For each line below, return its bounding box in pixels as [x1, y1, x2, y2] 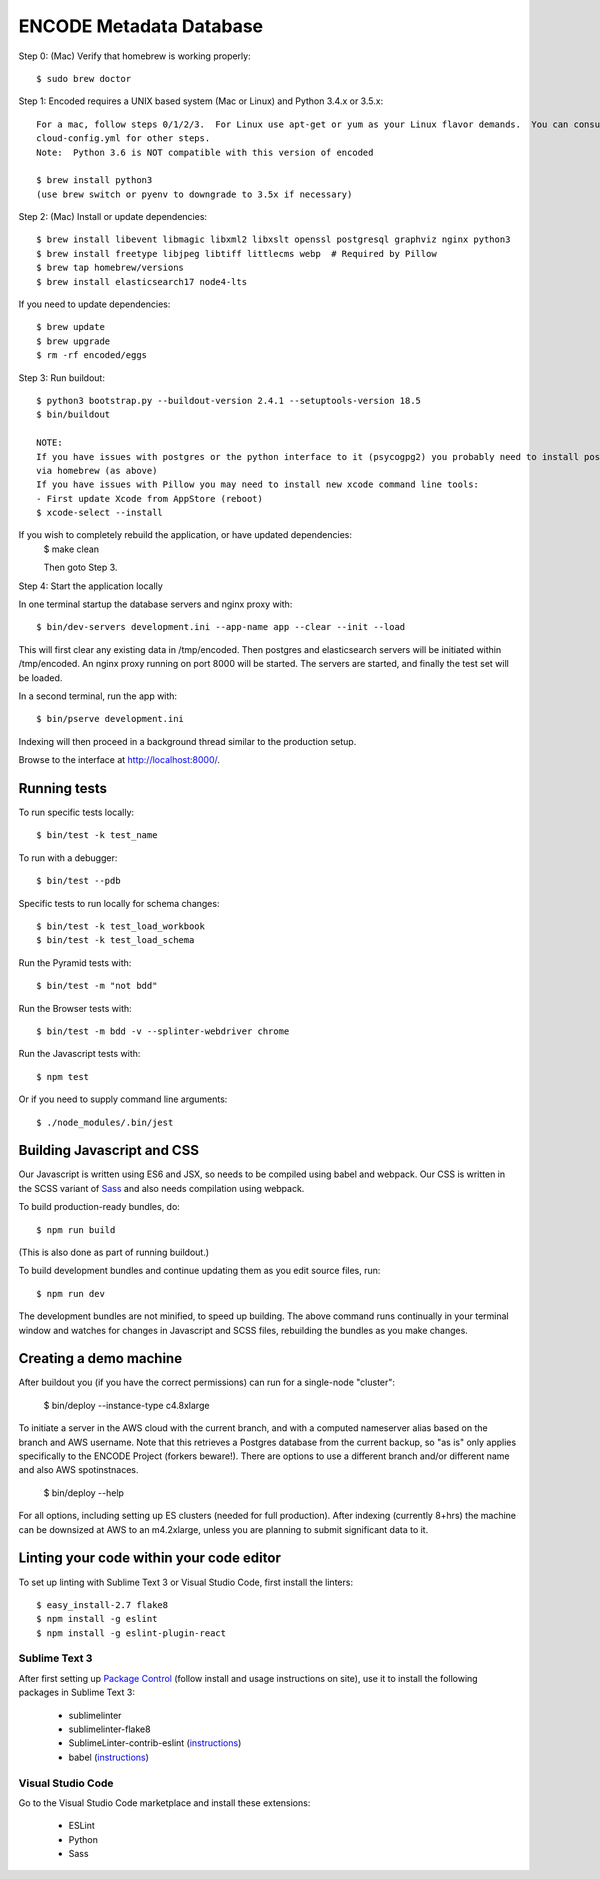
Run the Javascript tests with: [18, 1048, 141, 1060]
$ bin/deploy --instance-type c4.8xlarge [43, 1399, 210, 1411]
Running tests [18, 780, 108, 797]
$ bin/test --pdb [36, 875, 121, 887]
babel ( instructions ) [68, 1751, 150, 1763]
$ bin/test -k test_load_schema [36, 935, 195, 946]
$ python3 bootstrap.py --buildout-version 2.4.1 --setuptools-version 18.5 [36, 395, 422, 406]
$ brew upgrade [36, 335, 111, 347]
